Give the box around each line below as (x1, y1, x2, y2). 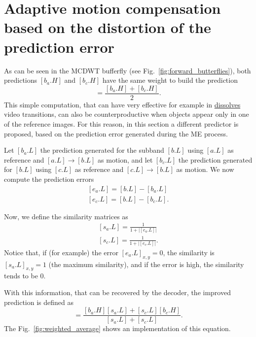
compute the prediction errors (4, 173, 94, 184)
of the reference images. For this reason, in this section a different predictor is (4, 118, 239, 129)
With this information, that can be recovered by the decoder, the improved (4, 287, 231, 298)
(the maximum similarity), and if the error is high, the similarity (48, 259, 244, 269)
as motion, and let (98, 154, 153, 165)
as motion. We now (176, 164, 234, 174)
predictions (4, 75, 37, 85)
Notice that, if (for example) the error (4, 247, 118, 257)
